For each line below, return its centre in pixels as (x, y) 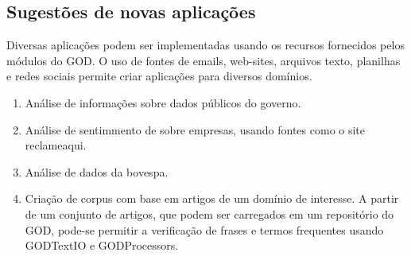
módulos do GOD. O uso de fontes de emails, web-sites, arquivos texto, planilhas (204, 60)
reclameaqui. (56, 145)
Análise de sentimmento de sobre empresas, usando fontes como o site (195, 129)
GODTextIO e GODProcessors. (102, 245)
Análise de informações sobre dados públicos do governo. (163, 102)
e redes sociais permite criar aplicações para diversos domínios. (159, 76)
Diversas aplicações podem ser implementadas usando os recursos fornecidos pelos (205, 45)
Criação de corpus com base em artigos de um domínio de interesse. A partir (212, 198)
